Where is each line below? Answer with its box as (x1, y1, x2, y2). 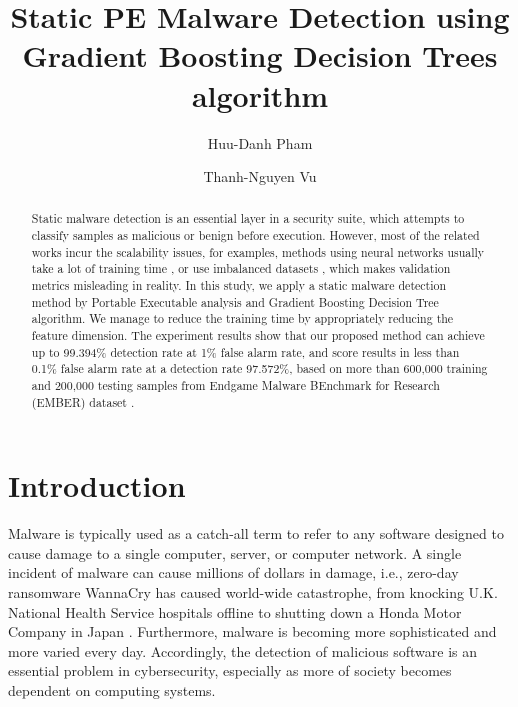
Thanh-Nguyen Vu (203, 166, 317, 187)
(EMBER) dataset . (31, 393, 135, 410)
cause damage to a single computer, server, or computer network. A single (8, 542, 462, 563)
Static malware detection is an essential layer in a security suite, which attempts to (31, 210, 465, 227)
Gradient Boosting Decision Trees (22, 35, 498, 76)
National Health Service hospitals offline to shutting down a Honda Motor (8, 601, 462, 622)
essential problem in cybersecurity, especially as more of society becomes (8, 660, 452, 681)
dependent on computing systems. (8, 680, 216, 701)
